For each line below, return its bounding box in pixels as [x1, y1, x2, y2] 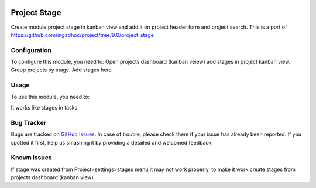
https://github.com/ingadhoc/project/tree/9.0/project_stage [11, 31, 154, 38]
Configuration [11, 46, 52, 54]
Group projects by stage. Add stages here [11, 66, 112, 73]
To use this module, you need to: [11, 93, 90, 100]
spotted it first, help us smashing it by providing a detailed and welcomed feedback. [11, 139, 213, 146]
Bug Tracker [11, 118, 47, 127]
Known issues [11, 153, 52, 162]
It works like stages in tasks [11, 104, 78, 111]
